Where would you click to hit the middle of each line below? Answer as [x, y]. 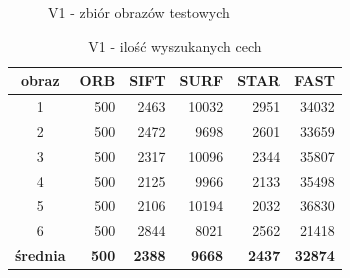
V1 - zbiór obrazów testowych [139, 12]
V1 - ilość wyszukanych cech [175, 45]
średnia [40, 255]
